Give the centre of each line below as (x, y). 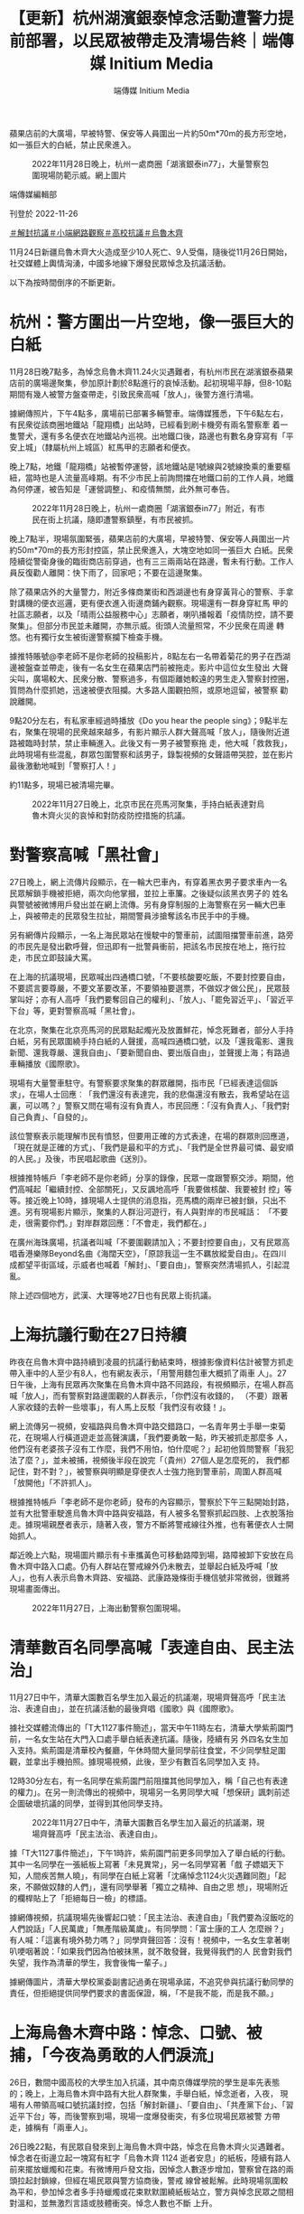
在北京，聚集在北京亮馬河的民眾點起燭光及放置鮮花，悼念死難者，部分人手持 (152, 1030)
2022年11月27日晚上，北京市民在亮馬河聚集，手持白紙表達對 (144, 804)
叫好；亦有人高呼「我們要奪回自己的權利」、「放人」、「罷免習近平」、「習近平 (155, 999)
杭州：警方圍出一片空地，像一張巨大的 (152, 322)
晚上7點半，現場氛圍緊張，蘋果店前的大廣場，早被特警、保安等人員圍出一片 (150, 538)
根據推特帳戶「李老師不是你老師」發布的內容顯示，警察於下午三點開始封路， (152, 1501)
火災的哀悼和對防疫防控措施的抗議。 (123, 815)
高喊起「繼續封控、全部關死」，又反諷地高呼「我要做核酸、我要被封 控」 (150, 1189)
